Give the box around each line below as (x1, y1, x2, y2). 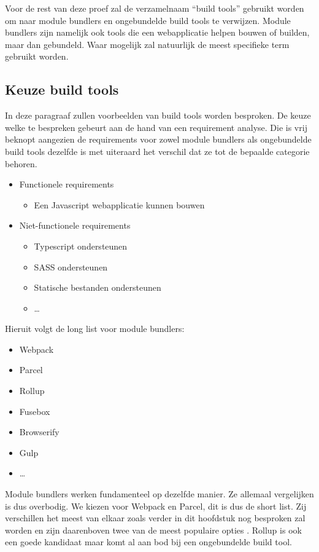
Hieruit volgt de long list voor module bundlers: (5, 322, 185, 335)
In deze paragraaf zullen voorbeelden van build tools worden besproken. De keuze (5, 109, 311, 122)
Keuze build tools (5, 80, 119, 99)
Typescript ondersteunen (34, 239, 128, 252)
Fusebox (19, 404, 50, 417)
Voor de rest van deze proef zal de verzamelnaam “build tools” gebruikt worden (5, 2, 304, 14)
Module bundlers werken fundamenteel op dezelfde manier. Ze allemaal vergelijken (5, 487, 314, 500)
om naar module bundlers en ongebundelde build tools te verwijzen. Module (5, 14, 291, 26)
